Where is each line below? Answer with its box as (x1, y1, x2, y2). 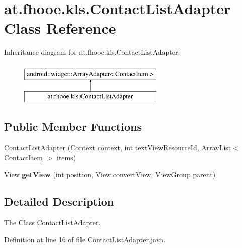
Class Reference (4, 18, 116, 38)
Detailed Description (4, 194, 114, 209)
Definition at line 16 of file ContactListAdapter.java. (4, 234, 166, 244)
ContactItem (4, 152, 43, 162)
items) (56, 152, 76, 162)
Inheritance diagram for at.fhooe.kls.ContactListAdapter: (4, 47, 180, 57)
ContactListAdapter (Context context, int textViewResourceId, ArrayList (4, 142, 231, 153)
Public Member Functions (4, 119, 142, 134)
